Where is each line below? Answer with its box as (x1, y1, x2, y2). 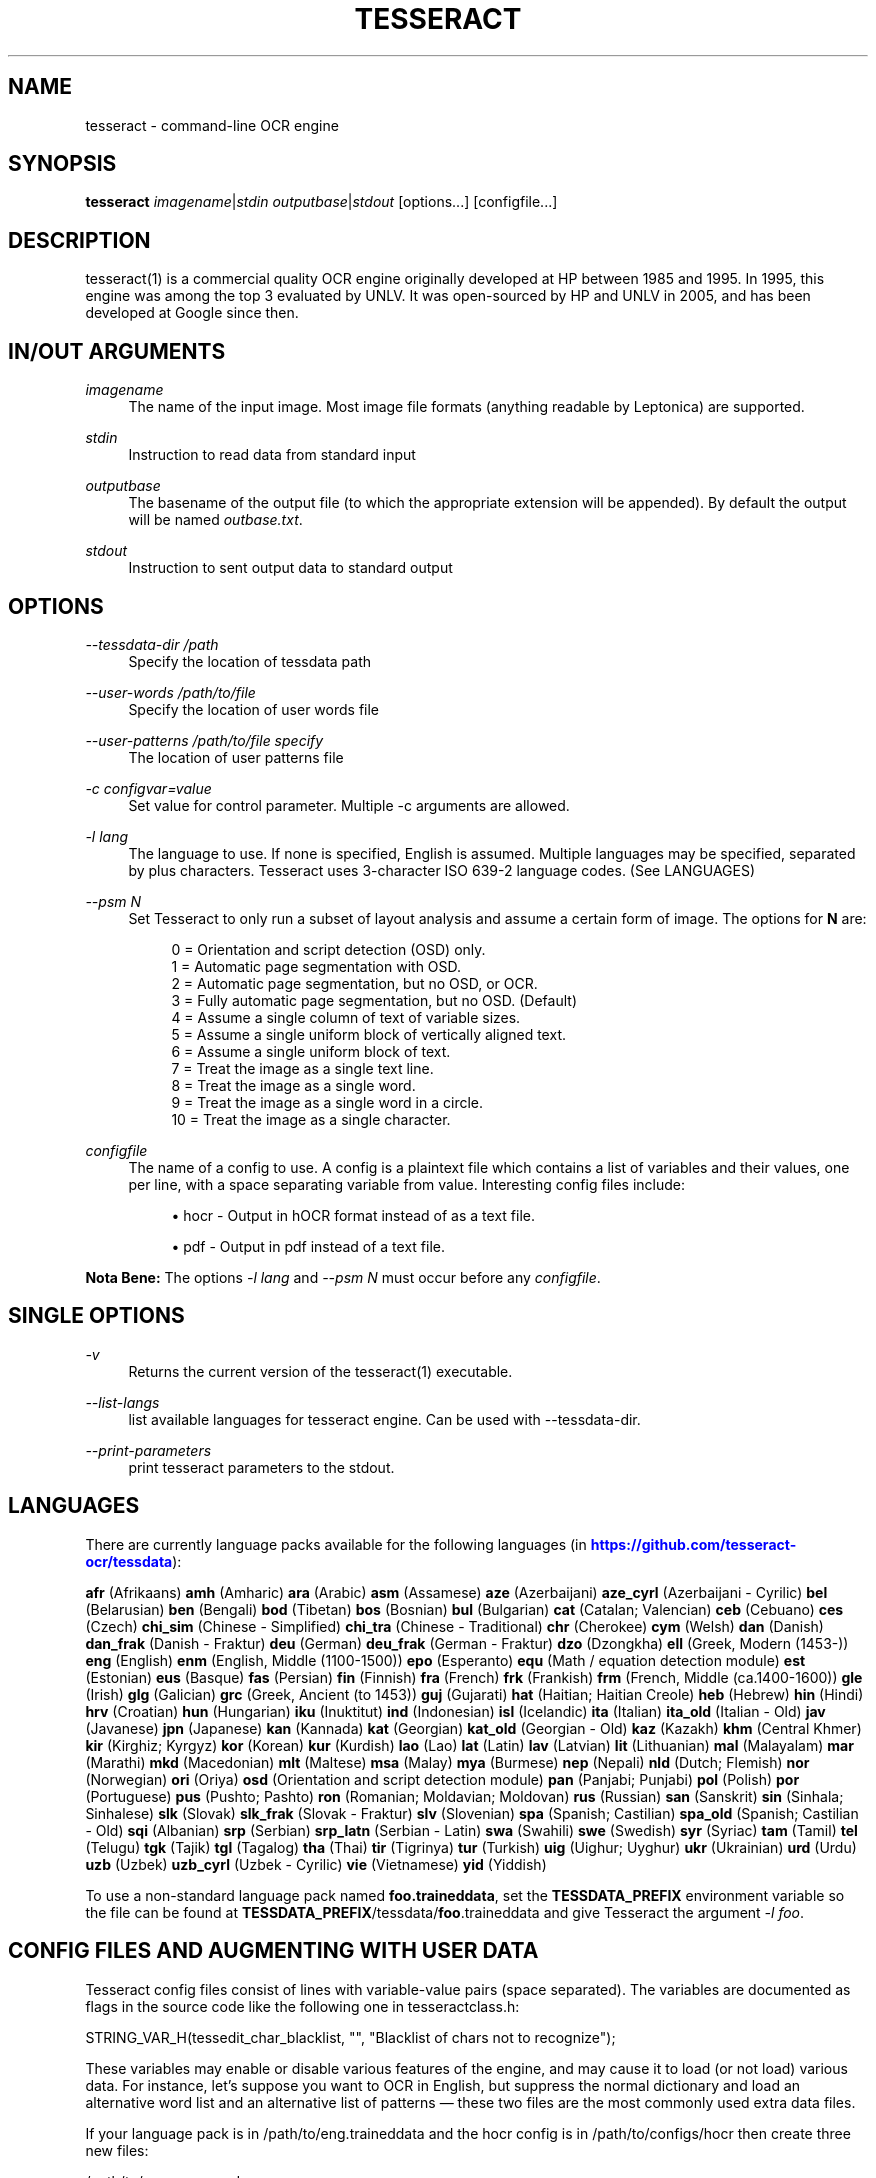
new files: (85, 2141, 149, 2159)
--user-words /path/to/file (85, 683, 256, 701)
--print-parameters (85, 1441, 212, 1459)
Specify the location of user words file (128, 700, 380, 718)
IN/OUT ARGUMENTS (8, 338, 226, 364)
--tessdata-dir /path (85, 635, 219, 653)
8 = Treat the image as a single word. (171, 1076, 416, 1094)
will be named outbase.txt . (128, 511, 303, 529)
